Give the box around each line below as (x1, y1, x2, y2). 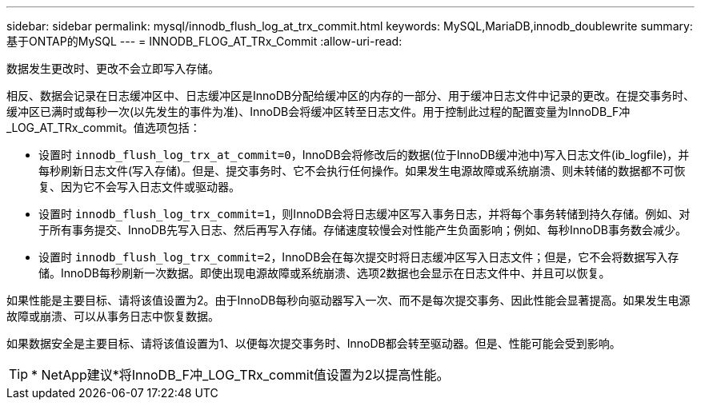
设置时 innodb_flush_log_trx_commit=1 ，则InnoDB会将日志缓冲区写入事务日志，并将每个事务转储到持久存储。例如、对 (38, 207, 691, 221)
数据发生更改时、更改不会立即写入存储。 (6, 62, 219, 75)
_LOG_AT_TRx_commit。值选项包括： (6, 121, 201, 134)
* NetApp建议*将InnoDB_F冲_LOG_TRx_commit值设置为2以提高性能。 (31, 367, 450, 383)
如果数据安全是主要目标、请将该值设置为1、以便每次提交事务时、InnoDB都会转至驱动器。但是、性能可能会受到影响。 (6, 336, 621, 350)
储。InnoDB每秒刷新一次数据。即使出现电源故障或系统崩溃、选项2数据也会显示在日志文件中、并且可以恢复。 (38, 266, 611, 280)
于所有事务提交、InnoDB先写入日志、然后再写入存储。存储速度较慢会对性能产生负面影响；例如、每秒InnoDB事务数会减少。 (38, 223, 687, 237)
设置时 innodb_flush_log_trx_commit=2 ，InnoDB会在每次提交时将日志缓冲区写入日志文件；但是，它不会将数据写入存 (38, 250, 679, 264)
